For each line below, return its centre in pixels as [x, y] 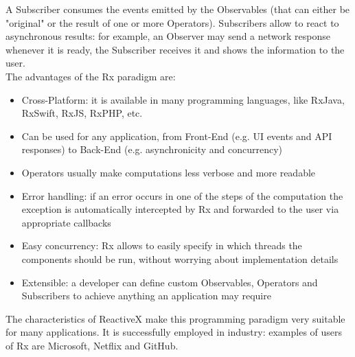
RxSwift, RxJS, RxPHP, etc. [82, 113]
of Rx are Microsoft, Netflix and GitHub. [92, 345]
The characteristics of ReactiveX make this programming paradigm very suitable [175, 318]
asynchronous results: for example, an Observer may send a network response [168, 36]
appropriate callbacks [66, 222]
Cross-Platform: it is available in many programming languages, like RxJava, [183, 99]
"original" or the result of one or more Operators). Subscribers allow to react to [172, 22]
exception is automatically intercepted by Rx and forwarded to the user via [180, 209]
